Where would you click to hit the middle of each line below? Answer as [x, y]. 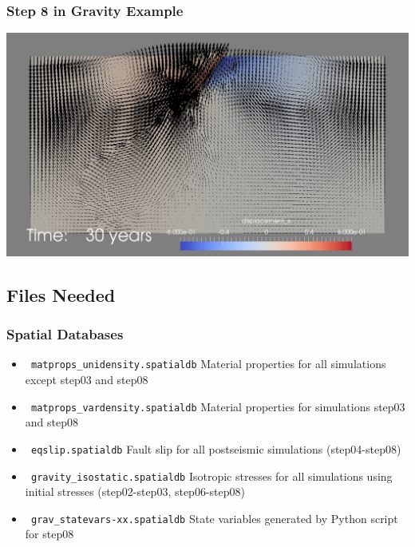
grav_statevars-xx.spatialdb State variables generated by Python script [214, 518]
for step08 [49, 534]
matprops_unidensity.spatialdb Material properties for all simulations [208, 364]
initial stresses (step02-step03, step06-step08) [135, 492]
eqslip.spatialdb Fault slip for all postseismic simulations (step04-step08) [216, 448]
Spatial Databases [65, 334]
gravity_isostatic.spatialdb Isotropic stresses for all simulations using [211, 476]
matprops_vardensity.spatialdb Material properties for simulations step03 [218, 406]
